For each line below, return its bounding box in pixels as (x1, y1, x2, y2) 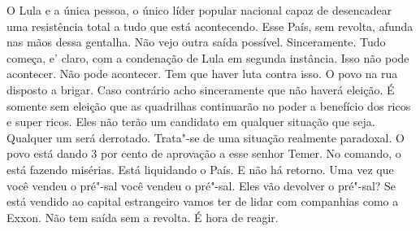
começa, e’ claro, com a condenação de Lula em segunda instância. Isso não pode (6, 49, 409, 66)
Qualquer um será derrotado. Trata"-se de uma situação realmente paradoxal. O (6, 129, 405, 146)
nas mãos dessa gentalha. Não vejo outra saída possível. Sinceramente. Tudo (6, 33, 386, 50)
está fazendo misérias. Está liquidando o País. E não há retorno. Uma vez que (6, 160, 394, 177)
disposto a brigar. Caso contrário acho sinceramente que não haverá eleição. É (6, 81, 395, 98)
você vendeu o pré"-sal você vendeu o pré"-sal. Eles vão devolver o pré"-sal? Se (6, 177, 396, 194)
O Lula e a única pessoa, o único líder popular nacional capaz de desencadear (6, 2, 392, 18)
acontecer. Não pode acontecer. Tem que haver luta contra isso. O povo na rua (6, 65, 398, 82)
